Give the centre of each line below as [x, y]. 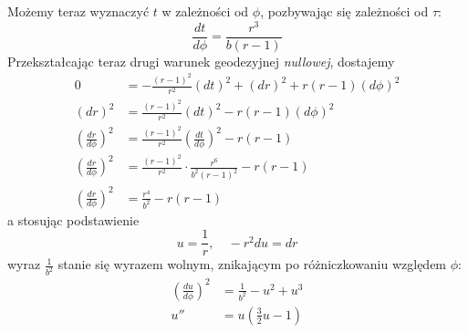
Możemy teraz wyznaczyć [78, 11]
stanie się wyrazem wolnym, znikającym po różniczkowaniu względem [252, 264]
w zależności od [205, 11]
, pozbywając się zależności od [344, 11]
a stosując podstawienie [73, 219]
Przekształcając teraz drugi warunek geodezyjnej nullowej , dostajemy [201, 61]
